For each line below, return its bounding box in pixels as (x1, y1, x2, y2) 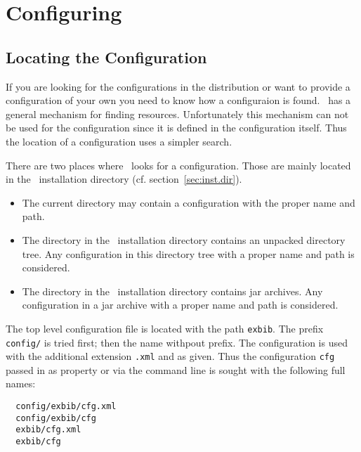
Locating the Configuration (6, 46, 207, 67)
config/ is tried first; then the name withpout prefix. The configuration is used (6, 335, 348, 349)
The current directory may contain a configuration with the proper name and (22, 195, 355, 209)
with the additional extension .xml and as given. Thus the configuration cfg (6, 349, 335, 363)
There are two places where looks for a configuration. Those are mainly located (6, 157, 351, 172)
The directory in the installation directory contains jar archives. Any (22, 283, 323, 298)
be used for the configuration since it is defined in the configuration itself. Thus (6, 120, 347, 135)
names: (6, 376, 36, 391)
